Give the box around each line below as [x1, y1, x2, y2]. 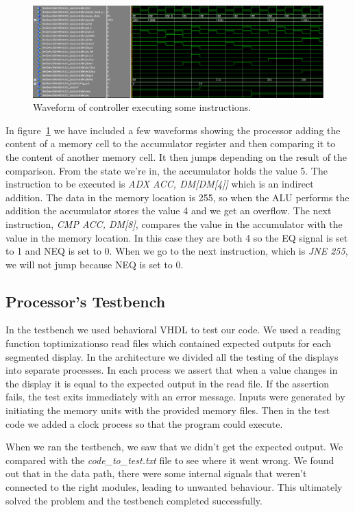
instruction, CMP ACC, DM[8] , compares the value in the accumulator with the [5, 216, 343, 231]
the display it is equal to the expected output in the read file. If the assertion [5, 376, 330, 390]
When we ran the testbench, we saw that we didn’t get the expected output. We [5, 439, 343, 454]
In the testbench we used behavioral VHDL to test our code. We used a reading [5, 322, 341, 337]
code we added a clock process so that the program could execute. [5, 416, 283, 431]
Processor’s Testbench [5, 290, 166, 311]
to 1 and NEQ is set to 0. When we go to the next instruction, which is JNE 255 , [5, 244, 348, 258]
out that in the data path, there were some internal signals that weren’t [5, 466, 307, 481]
